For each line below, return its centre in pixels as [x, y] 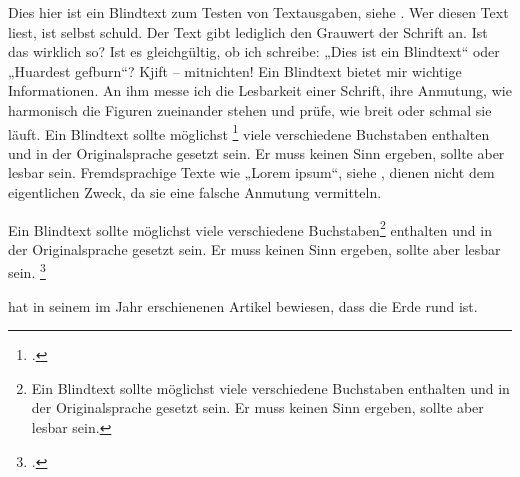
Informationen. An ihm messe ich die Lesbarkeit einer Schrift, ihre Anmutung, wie [260, 90]
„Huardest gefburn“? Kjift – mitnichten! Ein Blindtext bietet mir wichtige [235, 70]
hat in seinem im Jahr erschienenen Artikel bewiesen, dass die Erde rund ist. [243, 305]
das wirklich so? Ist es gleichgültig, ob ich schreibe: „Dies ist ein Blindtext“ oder [254, 51]
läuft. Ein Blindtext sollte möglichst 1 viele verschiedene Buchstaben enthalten [249, 132]
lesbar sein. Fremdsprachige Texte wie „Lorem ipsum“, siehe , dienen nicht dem [251, 172]
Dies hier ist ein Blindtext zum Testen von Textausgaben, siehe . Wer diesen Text [258, 12]
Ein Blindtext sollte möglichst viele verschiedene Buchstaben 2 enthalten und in [250, 228]
